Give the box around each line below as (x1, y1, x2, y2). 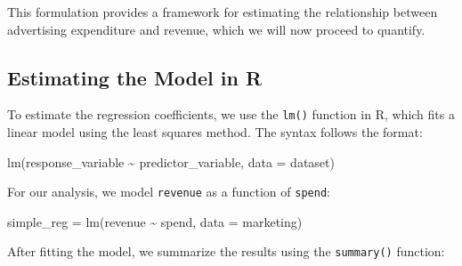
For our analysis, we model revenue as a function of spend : (7, 182, 330, 201)
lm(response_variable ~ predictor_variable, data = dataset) (7, 152, 335, 171)
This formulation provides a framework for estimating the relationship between (7, 3, 438, 20)
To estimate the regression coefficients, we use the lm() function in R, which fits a (7, 105, 455, 124)
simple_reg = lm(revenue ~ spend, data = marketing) (7, 212, 303, 230)
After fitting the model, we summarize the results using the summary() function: (7, 242, 445, 261)
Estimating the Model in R (7, 63, 263, 91)
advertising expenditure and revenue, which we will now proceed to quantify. (7, 20, 426, 38)
